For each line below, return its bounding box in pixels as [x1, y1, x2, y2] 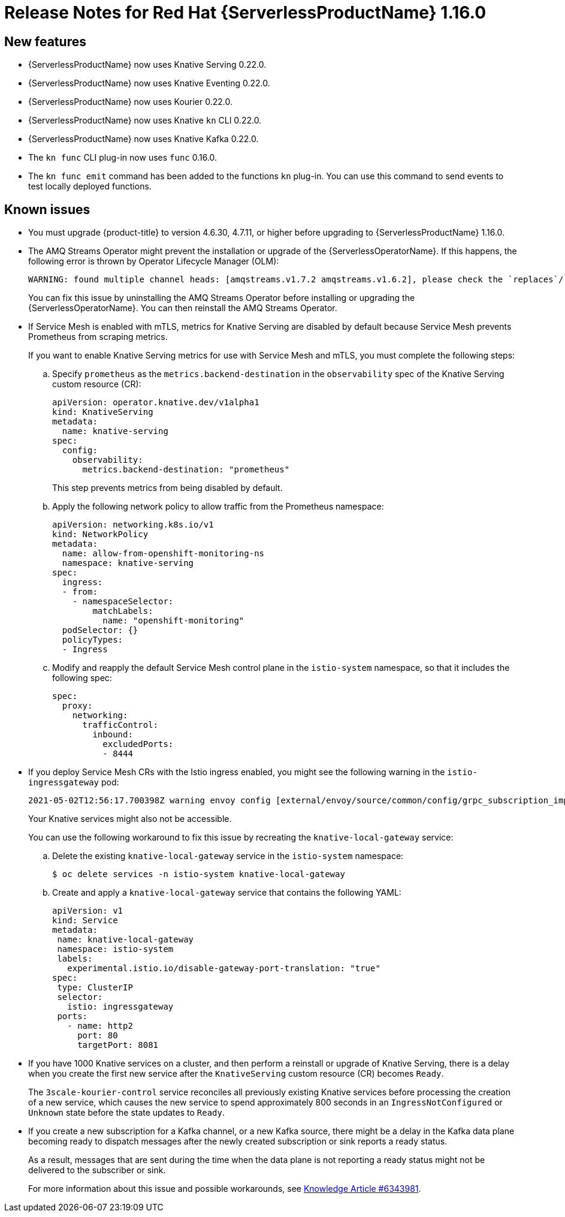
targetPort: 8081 [77, 1040, 159, 1050]
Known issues [4, 201, 90, 217]
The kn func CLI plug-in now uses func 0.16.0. [28, 152, 217, 163]
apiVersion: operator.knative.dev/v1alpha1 [52, 397, 259, 408]
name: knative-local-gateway [57, 935, 194, 945]
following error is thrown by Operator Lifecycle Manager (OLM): [28, 256, 279, 267]
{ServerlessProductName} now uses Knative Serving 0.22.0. [28, 59, 267, 70]
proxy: [62, 701, 93, 711]
